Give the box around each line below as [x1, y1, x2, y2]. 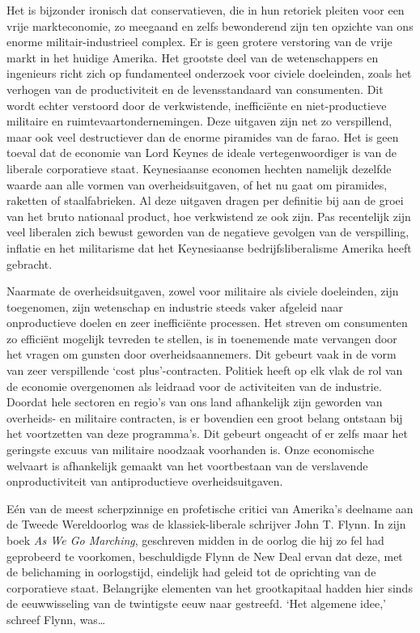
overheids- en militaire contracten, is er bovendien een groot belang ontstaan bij [6, 409, 403, 426]
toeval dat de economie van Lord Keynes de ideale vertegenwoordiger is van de [6, 144, 397, 161]
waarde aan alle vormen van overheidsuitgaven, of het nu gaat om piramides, [6, 176, 388, 193]
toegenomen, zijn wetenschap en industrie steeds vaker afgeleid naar [6, 298, 343, 315]
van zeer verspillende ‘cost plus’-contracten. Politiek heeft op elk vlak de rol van [6, 362, 403, 379]
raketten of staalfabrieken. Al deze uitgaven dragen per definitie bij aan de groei [6, 192, 404, 209]
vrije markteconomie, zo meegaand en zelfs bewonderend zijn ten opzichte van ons [6, 17, 414, 34]
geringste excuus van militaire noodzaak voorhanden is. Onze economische [6, 441, 375, 458]
